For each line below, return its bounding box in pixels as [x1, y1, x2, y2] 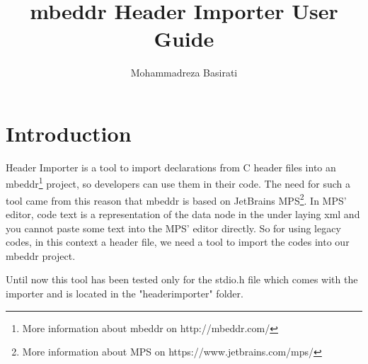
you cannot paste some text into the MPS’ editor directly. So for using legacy [6, 220, 341, 235]
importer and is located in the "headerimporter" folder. [6, 285, 243, 300]
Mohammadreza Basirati [130, 65, 238, 80]
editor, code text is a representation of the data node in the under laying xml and [6, 206, 360, 221]
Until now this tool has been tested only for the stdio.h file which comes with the [6, 272, 358, 287]
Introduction [6, 118, 132, 147]
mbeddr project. [6, 248, 76, 263]
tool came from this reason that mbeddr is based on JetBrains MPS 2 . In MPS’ [6, 190, 347, 207]
